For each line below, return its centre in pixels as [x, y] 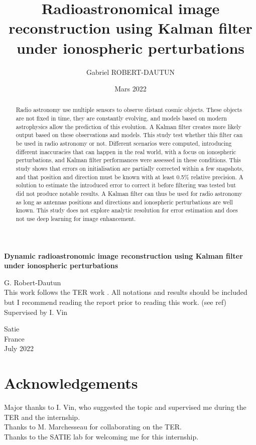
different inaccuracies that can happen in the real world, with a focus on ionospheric [126, 151]
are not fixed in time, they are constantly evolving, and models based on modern [121, 118]
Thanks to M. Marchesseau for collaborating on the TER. [93, 427]
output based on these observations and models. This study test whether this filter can [129, 135]
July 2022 [19, 348]
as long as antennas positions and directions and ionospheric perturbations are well [124, 202]
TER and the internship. [42, 417]
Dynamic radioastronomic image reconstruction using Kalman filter [123, 255]
